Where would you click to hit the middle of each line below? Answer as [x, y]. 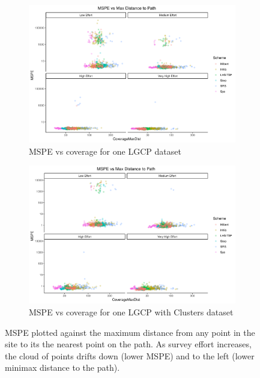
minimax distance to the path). [62, 367]
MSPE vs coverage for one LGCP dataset [105, 151]
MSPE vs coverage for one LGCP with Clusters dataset [131, 312]
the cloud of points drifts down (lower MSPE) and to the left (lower [130, 355]
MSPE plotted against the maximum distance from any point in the [130, 332]
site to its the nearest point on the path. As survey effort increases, [128, 344]
